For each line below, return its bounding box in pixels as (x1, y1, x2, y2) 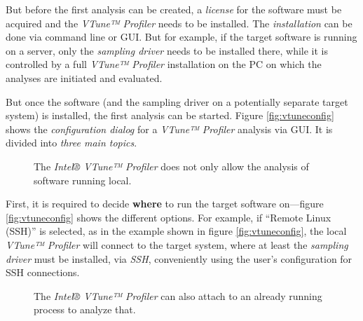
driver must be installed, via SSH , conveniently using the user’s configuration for (6, 251, 352, 266)
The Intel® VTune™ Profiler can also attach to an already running (34, 288, 322, 303)
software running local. (34, 172, 132, 187)
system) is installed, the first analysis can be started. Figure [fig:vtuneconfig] (6, 108, 334, 123)
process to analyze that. (34, 302, 136, 317)
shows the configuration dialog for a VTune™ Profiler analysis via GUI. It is (6, 121, 333, 136)
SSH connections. (6, 265, 80, 280)
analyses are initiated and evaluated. (6, 70, 163, 85)
